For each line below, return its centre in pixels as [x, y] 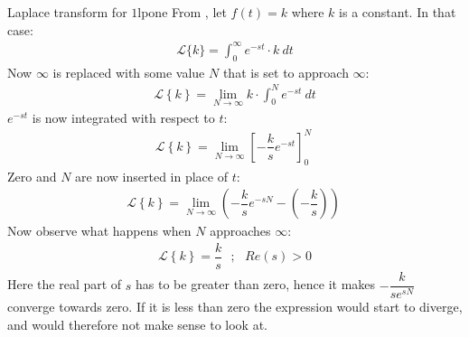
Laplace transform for [67, 12]
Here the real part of [65, 284]
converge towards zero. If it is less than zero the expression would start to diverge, [235, 307]
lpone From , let [182, 12]
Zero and [32, 176]
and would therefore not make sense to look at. [137, 324]
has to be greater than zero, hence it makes [256, 284]
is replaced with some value [129, 72]
